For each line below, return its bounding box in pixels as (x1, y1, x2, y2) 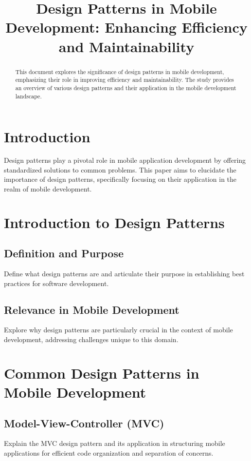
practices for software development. (4, 278, 109, 288)
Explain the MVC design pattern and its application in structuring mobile (4, 438, 225, 448)
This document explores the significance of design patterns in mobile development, (15, 67, 224, 76)
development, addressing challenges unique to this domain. (4, 334, 179, 345)
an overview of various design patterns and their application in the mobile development (15, 83, 236, 92)
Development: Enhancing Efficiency (5, 17, 248, 37)
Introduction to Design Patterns (4, 212, 225, 232)
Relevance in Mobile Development (4, 302, 179, 317)
